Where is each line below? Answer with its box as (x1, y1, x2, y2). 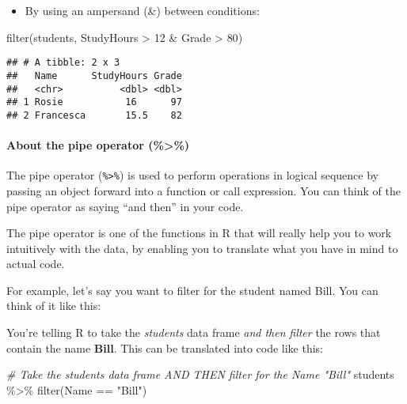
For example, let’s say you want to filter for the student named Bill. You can (6, 281, 378, 298)
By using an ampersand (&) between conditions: (25, 2, 260, 18)
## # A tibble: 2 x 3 (6, 57, 120, 69)
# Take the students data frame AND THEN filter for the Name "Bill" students (6, 366, 394, 383)
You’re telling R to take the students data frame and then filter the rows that (6, 324, 381, 341)
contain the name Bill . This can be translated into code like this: (6, 339, 324, 356)
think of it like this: (6, 297, 101, 314)
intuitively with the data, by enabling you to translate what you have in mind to (6, 240, 398, 256)
